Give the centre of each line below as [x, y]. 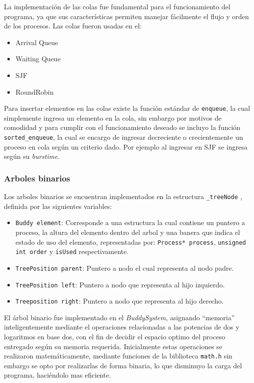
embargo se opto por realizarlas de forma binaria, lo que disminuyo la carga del [123, 365]
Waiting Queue [38, 59]
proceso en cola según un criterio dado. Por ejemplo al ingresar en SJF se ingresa [126, 146]
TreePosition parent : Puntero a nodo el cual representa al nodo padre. [125, 268]
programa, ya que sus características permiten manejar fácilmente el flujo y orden [127, 16]
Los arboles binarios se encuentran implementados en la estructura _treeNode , [123, 196]
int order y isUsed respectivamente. [72, 251]
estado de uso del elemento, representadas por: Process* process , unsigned [131, 242]
